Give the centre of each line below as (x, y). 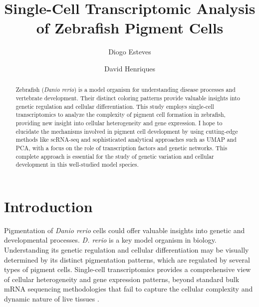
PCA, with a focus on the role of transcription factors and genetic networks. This (122, 148)
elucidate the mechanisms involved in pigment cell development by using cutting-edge (127, 131)
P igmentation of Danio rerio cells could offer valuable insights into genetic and (125, 230)
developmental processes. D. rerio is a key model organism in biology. (110, 240)
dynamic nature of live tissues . (52, 298)
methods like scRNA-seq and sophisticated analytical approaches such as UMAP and (126, 140)
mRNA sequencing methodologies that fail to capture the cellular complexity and (129, 289)
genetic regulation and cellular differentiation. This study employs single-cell (115, 106)
